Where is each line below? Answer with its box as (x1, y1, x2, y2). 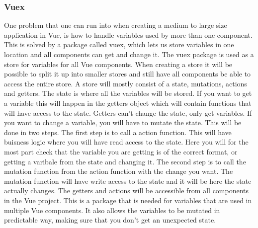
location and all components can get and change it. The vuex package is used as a (4, 49, 254, 59)
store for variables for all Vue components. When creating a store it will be (4, 59, 233, 69)
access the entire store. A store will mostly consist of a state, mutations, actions (4, 78, 247, 88)
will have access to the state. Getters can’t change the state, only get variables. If (4, 107, 252, 118)
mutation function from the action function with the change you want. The (4, 166, 233, 176)
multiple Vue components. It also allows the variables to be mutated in (4, 205, 220, 215)
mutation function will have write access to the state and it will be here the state (4, 175, 252, 186)
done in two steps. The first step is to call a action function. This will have (4, 127, 232, 137)
